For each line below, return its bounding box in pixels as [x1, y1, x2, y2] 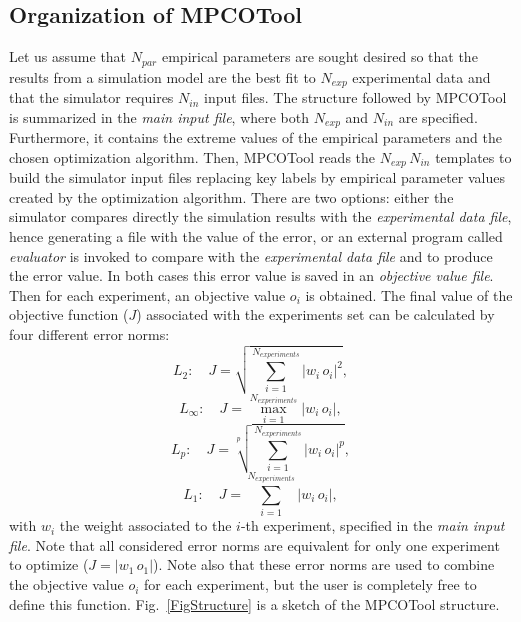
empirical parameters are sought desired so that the [161, 46, 478, 67]
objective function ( [9, 304, 129, 325]
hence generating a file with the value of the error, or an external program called [9, 225, 503, 246]
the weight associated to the [59, 515, 232, 536]
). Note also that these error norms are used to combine [153, 554, 495, 575]
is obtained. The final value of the [305, 284, 513, 305]
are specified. [398, 106, 478, 127]
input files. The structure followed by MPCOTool [204, 87, 507, 108]
